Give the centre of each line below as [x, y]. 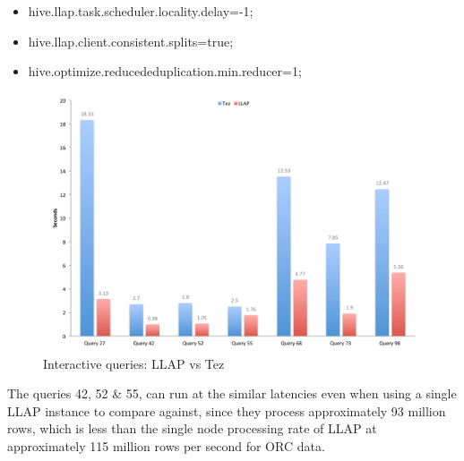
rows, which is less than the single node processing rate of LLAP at [192, 428]
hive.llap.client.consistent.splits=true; [131, 41]
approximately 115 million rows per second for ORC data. [166, 445]
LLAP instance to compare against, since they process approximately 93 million [227, 410]
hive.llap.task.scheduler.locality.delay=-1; [141, 11]
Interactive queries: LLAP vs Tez [134, 363]
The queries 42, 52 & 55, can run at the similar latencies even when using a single [232, 393]
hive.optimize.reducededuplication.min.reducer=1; [165, 71]
